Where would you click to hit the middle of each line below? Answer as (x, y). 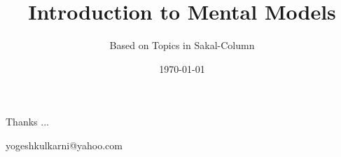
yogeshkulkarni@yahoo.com (64, 145)
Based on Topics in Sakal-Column (182, 45)
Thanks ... (27, 122)
